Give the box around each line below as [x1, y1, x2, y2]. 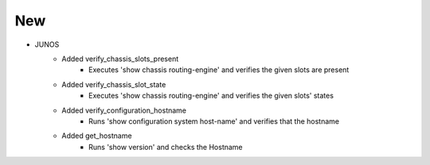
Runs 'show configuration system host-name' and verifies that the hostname [88, 116, 340, 126]
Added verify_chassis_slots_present [61, 54, 179, 63]
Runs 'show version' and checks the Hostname [88, 142, 243, 152]
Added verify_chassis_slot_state [61, 79, 166, 89]
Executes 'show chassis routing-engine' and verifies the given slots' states [88, 91, 334, 101]
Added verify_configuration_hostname [61, 106, 187, 115]
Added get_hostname [61, 131, 132, 140]
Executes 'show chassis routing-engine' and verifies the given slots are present [88, 65, 350, 75]
